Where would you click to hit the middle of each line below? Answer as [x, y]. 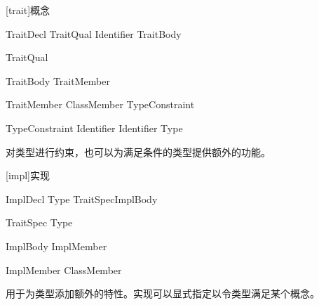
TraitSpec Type [39, 222]
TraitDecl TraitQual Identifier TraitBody [94, 33]
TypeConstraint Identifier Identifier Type [94, 128]
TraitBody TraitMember [58, 80]
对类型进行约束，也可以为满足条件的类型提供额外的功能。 [138, 151]
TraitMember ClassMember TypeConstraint [100, 104]
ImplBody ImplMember [56, 246]
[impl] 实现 [28, 175]
